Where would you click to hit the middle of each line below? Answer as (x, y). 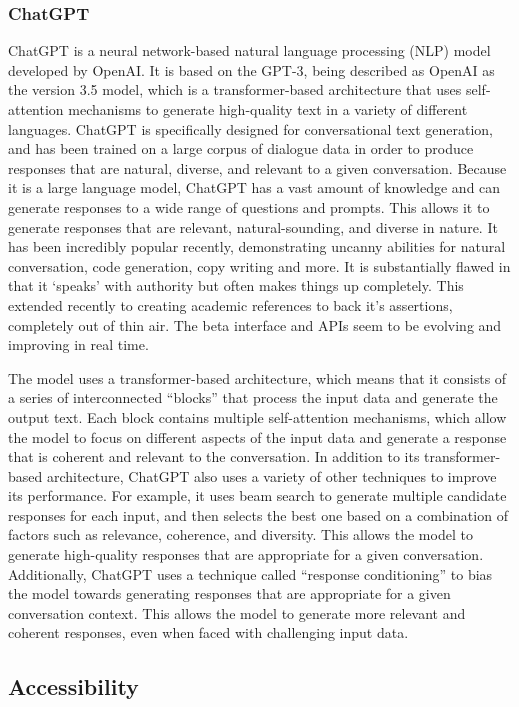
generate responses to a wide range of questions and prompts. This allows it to (249, 206)
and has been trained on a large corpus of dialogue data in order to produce (241, 148)
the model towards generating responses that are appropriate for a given (229, 593)
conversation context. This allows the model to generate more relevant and (237, 612)
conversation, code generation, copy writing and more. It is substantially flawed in (259, 265)
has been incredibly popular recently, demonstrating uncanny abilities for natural (257, 246)
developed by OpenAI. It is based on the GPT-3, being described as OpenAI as (251, 69)
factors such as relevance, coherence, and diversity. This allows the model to (240, 534)
